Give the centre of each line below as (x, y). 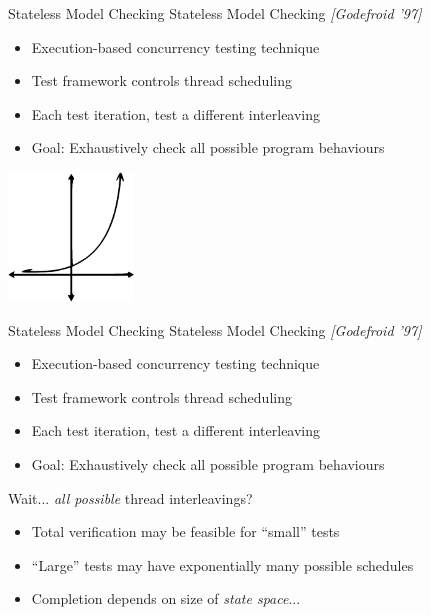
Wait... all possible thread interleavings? (130, 497)
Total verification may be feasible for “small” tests (185, 531)
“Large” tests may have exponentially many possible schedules (222, 564)
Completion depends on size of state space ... (166, 598)
